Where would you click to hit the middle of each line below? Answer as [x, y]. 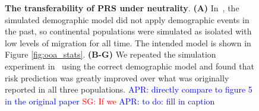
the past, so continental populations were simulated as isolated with [128, 31]
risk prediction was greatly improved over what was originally [117, 77]
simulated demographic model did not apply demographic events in [127, 19]
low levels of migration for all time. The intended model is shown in [128, 42]
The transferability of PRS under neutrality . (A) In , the [122, 8]
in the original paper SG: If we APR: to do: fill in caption [110, 101]
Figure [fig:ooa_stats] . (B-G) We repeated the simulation [110, 54]
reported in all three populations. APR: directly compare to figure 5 [129, 89]
